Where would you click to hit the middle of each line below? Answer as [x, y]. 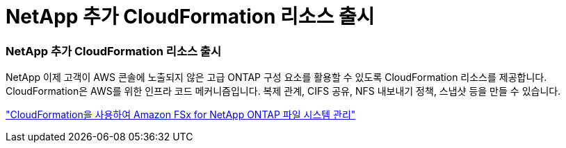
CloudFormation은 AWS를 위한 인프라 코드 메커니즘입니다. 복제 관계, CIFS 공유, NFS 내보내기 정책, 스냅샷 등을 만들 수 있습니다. [283, 91]
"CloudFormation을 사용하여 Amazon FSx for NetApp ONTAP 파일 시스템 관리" [181, 115]
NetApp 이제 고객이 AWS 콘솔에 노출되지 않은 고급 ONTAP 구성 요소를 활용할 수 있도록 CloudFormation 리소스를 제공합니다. [276, 77]
